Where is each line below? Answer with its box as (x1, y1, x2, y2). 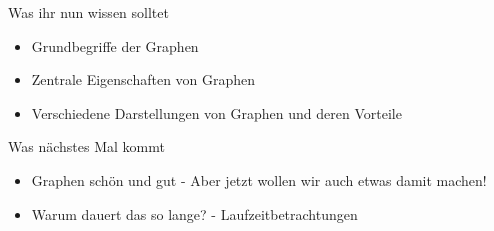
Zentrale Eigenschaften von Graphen (31, 69, 256, 90)
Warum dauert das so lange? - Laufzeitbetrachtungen (31, 203, 358, 224)
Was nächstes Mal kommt (8, 136, 165, 157)
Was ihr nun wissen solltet (8, 2, 169, 22)
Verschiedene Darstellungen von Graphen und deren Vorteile (31, 102, 402, 123)
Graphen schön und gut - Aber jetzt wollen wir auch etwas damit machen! (31, 169, 487, 190)
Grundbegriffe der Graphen (31, 35, 199, 56)
